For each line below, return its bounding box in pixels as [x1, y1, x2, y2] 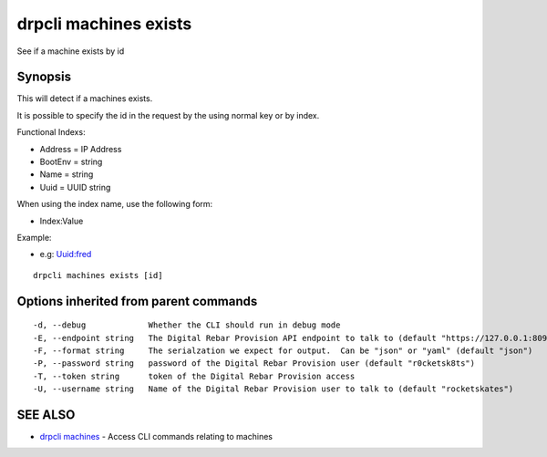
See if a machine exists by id [16, 46, 125, 57]
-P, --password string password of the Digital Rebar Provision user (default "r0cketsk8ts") [33, 358, 476, 369]
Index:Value [39, 215, 84, 226]
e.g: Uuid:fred [39, 249, 92, 260]
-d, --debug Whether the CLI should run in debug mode [33, 320, 341, 330]
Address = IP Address [39, 143, 122, 154]
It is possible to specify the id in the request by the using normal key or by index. [16, 109, 320, 120]
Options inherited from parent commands [16, 293, 258, 309]
